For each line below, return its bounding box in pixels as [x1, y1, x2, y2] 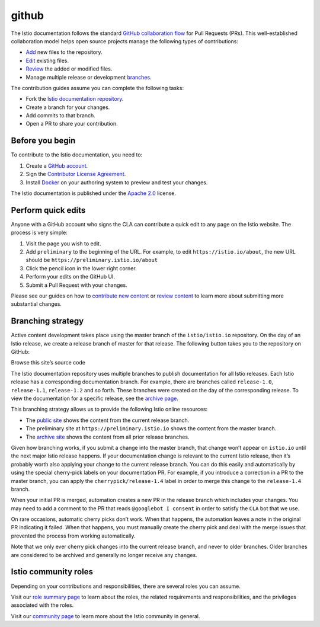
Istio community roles [11, 567, 93, 577]
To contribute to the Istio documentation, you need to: [11, 151, 143, 158]
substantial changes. [11, 300, 62, 308]
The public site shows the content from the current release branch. [25, 417, 190, 424]
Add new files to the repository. [25, 49, 103, 56]
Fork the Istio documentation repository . [25, 95, 124, 103]
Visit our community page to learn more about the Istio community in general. [11, 612, 200, 619]
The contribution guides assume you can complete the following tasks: [11, 84, 184, 91]
